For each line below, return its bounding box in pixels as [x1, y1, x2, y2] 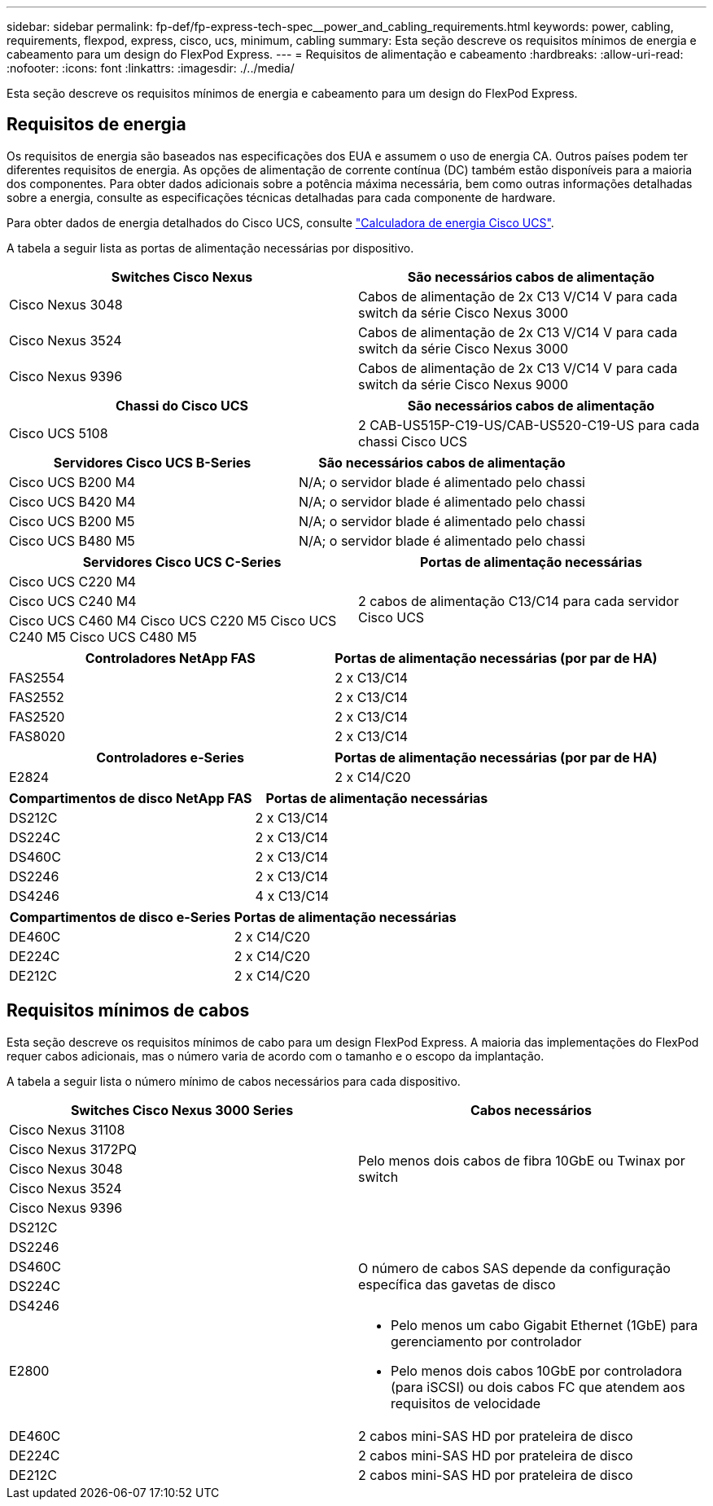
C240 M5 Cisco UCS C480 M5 [9, 628, 197, 645]
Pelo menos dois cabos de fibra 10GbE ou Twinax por [358, 1152, 685, 1169]
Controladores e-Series [96, 749, 245, 766]
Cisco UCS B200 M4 [9, 473, 136, 490]
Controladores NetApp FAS [85, 649, 256, 666]
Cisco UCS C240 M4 [9, 592, 137, 609]
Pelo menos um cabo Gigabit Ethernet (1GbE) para [391, 1316, 698, 1333]
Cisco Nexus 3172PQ [9, 1140, 138, 1157]
